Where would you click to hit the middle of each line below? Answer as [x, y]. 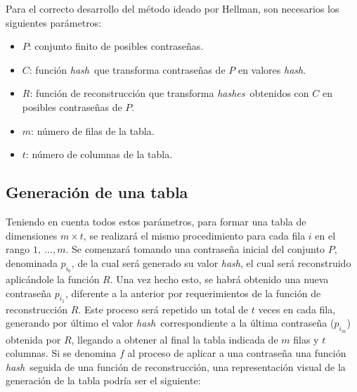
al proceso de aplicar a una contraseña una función [237, 353]
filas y [306, 339]
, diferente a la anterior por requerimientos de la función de [193, 293]
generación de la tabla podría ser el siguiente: [103, 380]
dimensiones [32, 235]
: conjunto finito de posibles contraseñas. [116, 46]
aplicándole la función [53, 279]
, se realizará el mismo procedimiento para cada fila [194, 235]
